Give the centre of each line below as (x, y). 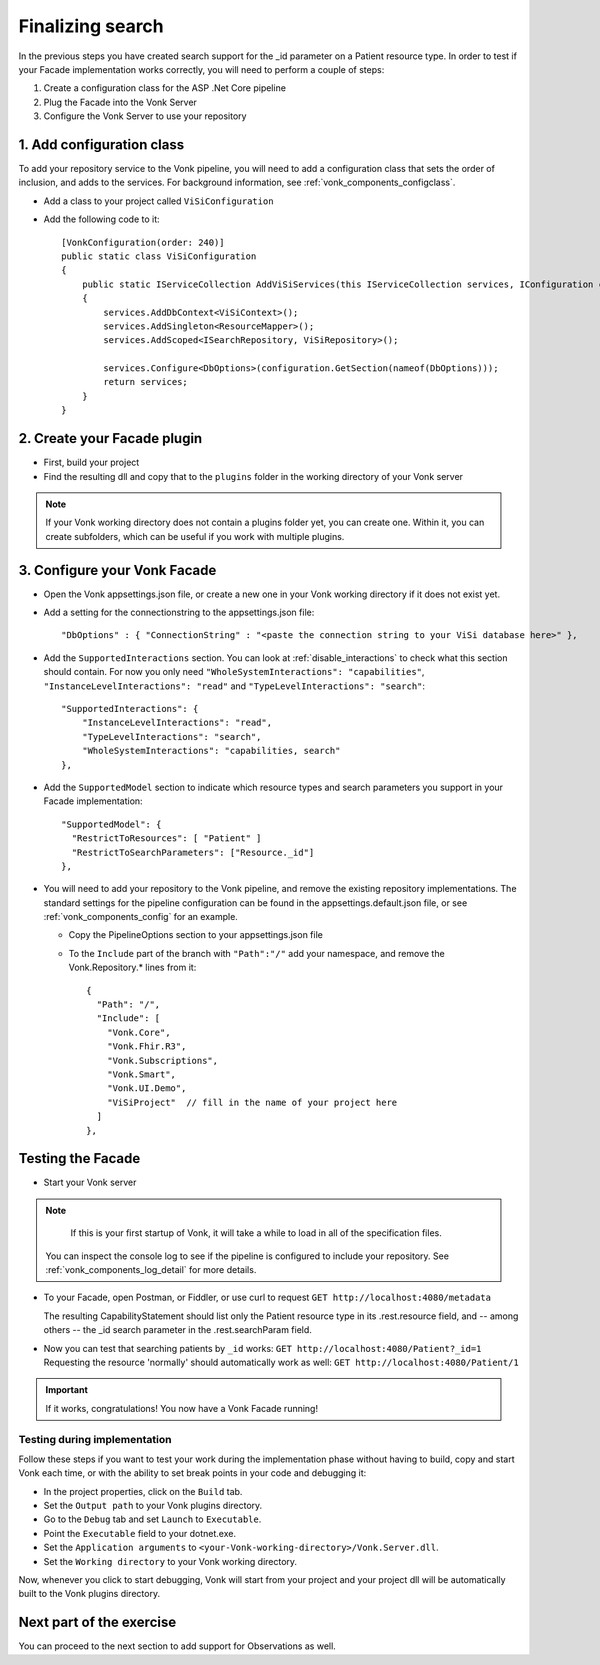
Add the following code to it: (101, 219)
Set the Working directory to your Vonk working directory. (170, 1561)
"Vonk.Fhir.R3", (146, 1046)
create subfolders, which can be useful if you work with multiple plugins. (195, 536)
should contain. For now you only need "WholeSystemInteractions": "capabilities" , (234, 672)
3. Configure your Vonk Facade (117, 570)
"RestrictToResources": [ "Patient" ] (166, 838)
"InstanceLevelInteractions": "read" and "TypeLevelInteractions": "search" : (234, 686)
